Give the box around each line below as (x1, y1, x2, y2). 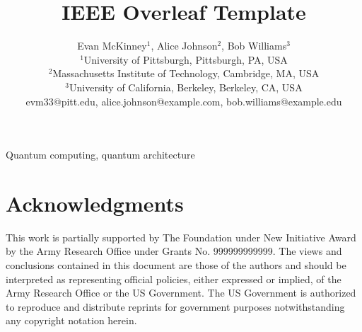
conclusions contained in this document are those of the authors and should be (6, 258, 346, 272)
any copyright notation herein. (6, 313, 137, 328)
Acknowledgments (6, 188, 184, 217)
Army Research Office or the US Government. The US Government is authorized (6, 285, 356, 300)
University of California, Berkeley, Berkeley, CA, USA (69, 79, 303, 94)
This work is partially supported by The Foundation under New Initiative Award (6, 229, 356, 244)
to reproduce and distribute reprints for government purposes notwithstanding (6, 299, 345, 314)
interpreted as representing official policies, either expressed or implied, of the (6, 271, 341, 286)
